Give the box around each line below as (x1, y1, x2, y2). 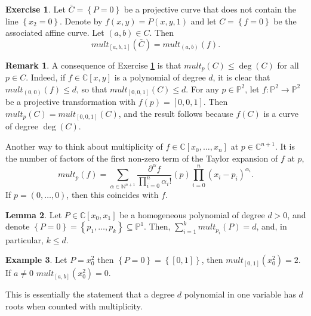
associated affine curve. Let (5, 26, 104, 39)
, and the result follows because (118, 107, 233, 119)
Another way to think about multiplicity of (5, 140, 163, 153)
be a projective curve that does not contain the (124, 3, 297, 15)
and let (190, 14, 217, 27)
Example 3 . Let (5, 253, 67, 266)
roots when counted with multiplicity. (5, 299, 143, 312)
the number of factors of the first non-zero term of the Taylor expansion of (5, 151, 278, 164)
